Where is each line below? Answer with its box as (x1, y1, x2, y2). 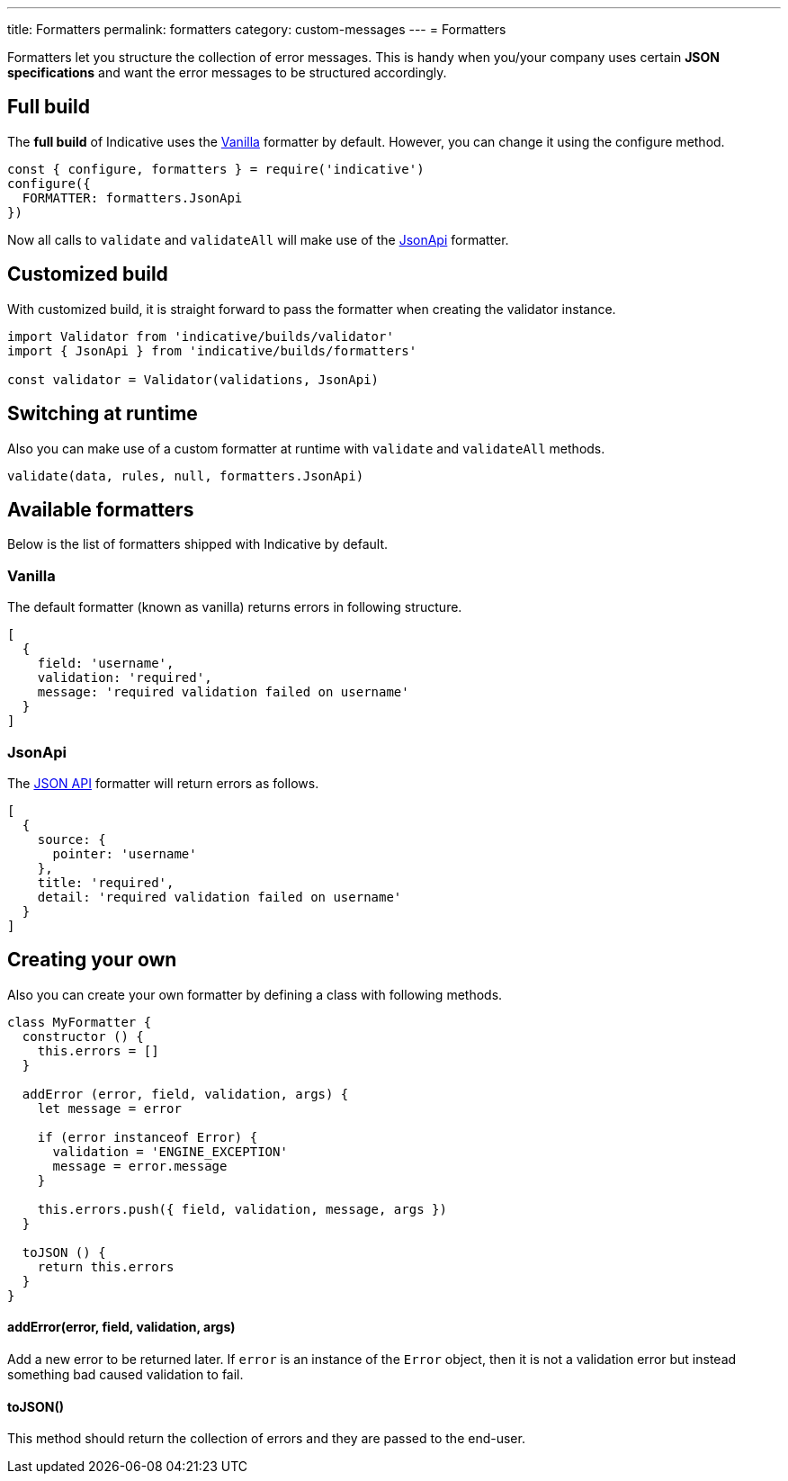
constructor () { (22, 1028, 144, 1044)
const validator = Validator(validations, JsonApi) (7, 372, 380, 387)
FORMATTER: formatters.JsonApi (22, 190, 243, 205)
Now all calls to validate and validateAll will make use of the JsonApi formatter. (7, 231, 509, 247)
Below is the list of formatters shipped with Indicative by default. (7, 536, 389, 552)
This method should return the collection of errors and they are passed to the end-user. (7, 1431, 525, 1447)
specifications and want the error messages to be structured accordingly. (7, 65, 447, 80)
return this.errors (37, 1259, 175, 1274)
